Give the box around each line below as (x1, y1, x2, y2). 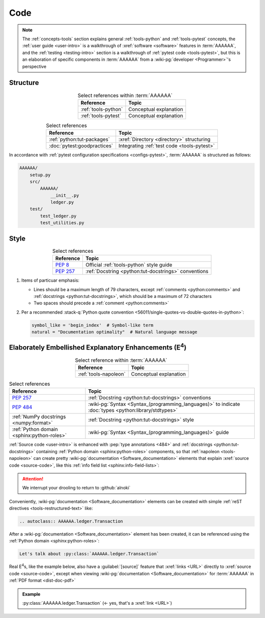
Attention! (22, 476, 44, 482)
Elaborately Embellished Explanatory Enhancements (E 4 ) (9, 342, 186, 352)
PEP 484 (12, 404, 32, 411)
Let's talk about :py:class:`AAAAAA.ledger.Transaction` (19, 551, 159, 557)
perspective (22, 63, 47, 69)
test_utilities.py (40, 220, 84, 226)
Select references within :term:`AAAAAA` (78, 92, 173, 99)
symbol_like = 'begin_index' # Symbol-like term (31, 322, 154, 328)
